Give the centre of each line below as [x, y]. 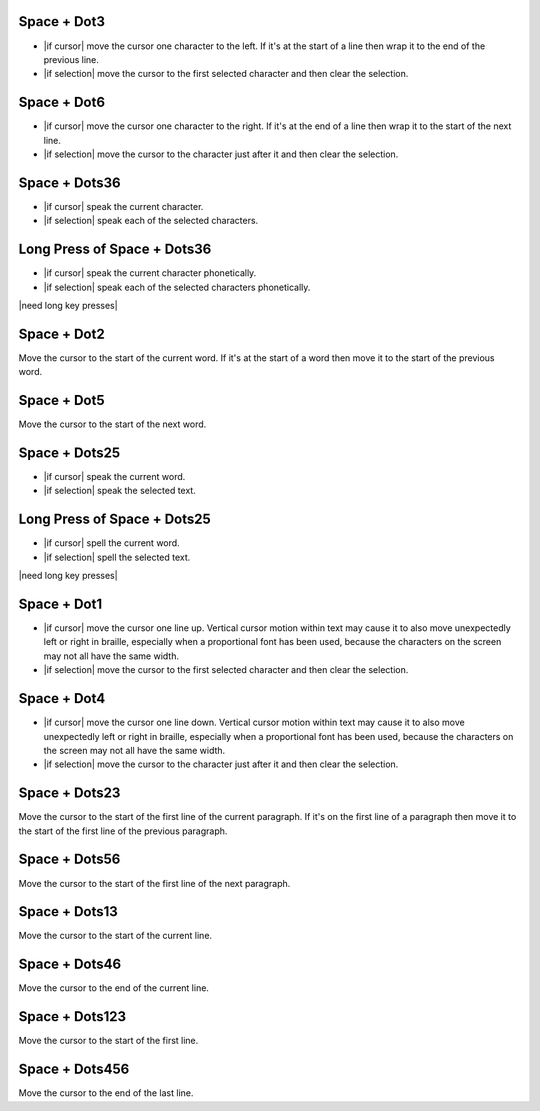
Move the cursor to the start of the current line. [115, 936]
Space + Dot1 [60, 603]
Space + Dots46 [70, 964]
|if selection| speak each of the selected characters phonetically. [177, 287]
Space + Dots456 [74, 1069]
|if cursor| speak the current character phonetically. [150, 273]
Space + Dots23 [69, 793]
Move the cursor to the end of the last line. [106, 1093]
